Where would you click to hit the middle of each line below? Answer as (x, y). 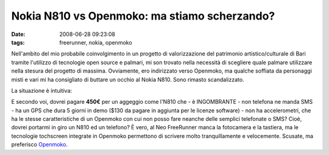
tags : (18, 42)
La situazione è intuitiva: (42, 90)
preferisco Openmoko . (40, 145)
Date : (18, 34)
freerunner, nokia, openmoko (96, 42)
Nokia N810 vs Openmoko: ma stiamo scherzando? (143, 16)
